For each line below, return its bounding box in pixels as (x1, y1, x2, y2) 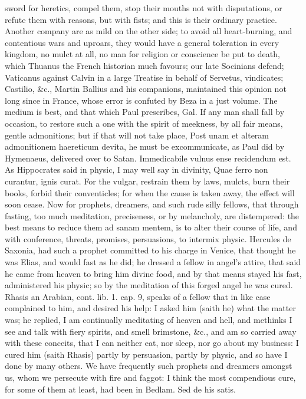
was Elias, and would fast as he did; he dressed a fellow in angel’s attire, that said (5, 256, 301, 268)
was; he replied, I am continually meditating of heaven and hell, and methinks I (5, 314, 292, 326)
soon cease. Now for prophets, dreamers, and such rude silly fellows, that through (5, 198, 299, 210)
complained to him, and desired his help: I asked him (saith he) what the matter (5, 302, 296, 314)
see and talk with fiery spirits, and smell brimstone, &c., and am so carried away (5, 325, 297, 337)
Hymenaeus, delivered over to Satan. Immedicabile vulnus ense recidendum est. (5, 151, 291, 164)
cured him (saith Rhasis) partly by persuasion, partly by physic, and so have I (5, 348, 288, 360)
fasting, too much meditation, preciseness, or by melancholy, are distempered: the (5, 209, 300, 222)
